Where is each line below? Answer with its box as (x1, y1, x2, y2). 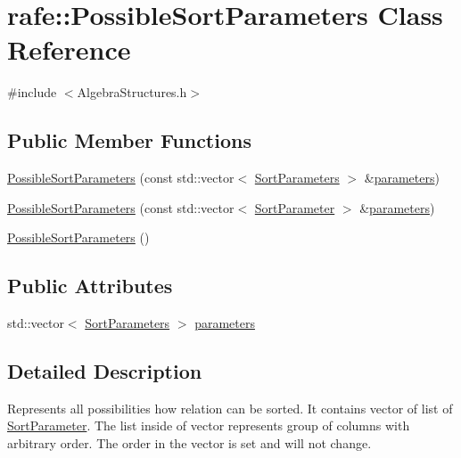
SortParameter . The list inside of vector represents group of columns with (7, 416, 410, 435)
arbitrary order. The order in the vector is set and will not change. (7, 434, 372, 453)
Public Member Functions (7, 127, 251, 154)
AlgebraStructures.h (77, 83, 187, 102)
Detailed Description (7, 357, 202, 385)
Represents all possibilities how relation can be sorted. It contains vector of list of (7, 398, 453, 417)
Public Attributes (7, 272, 173, 299)
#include (7, 83, 57, 102)
